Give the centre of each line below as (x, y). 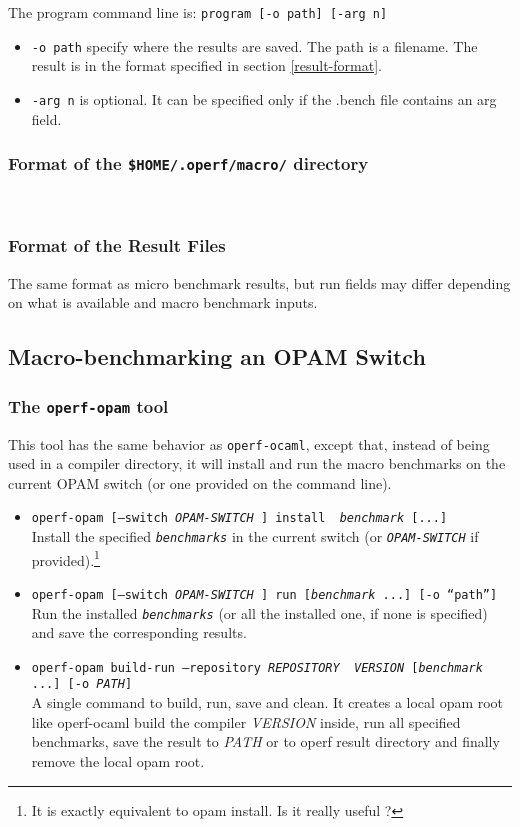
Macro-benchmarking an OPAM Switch (217, 356)
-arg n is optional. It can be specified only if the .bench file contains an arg (264, 98)
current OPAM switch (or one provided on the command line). (200, 482)
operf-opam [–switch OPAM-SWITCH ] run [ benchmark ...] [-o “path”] (264, 594)
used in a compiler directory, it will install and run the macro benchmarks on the (257, 463)
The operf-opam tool (88, 405)
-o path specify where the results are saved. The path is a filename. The (254, 45)
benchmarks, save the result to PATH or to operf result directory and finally (265, 741)
